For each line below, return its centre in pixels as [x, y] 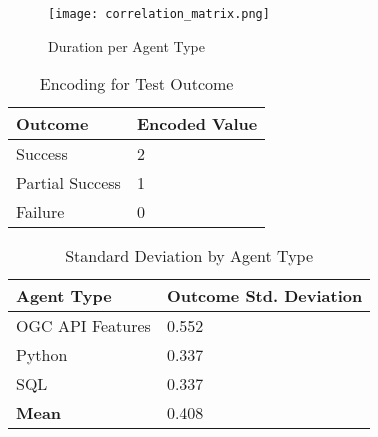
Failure [40, 212]
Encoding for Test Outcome [136, 84]
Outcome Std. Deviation [264, 296]
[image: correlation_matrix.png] [159, 14]
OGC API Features [83, 326]
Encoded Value [197, 124]
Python [42, 355]
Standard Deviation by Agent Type [189, 256]
